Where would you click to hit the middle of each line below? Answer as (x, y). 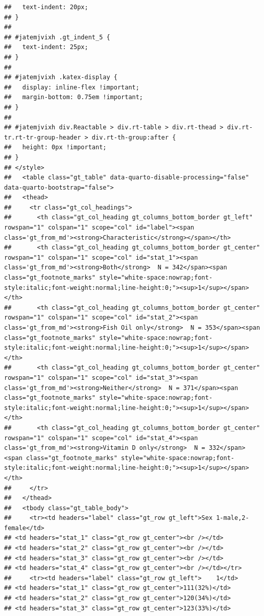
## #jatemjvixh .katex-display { (61, 77)
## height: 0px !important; (55, 147)
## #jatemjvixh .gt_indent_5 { (57, 37)
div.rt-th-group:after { (134, 137)
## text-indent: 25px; (46, 47)
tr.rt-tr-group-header (43, 137)
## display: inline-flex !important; (72, 87)
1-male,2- (233, 518)
